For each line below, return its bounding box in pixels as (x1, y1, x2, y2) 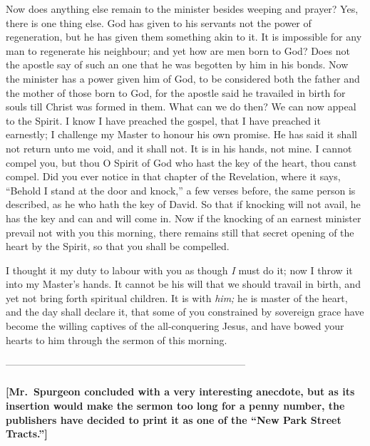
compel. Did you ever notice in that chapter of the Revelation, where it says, (6, 169, 341, 184)
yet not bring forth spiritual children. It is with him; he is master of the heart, (6, 290, 348, 305)
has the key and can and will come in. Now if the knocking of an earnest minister (6, 210, 361, 225)
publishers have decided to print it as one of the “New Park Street (6, 412, 341, 427)
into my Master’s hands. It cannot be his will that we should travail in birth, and (6, 276, 361, 291)
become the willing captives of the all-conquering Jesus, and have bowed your (6, 318, 344, 333)
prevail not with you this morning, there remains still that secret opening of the (6, 224, 354, 239)
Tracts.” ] (6, 426, 48, 441)
